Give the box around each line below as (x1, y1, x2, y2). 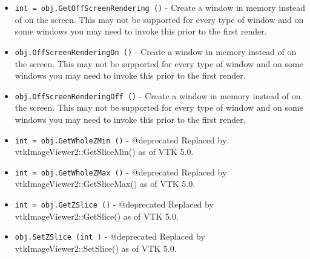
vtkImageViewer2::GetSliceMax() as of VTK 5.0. (15, 177, 196, 190)
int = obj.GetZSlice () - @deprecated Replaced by (15, 198, 214, 211)
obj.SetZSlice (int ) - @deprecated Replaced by (15, 230, 205, 243)
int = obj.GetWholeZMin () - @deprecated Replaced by (15, 133, 227, 146)
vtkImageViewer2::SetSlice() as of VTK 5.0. (15, 241, 177, 254)
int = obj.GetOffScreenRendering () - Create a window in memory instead (15, 1, 305, 13)
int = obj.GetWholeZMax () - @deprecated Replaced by (15, 165, 227, 178)
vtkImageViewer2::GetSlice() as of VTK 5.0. (15, 209, 179, 222)
